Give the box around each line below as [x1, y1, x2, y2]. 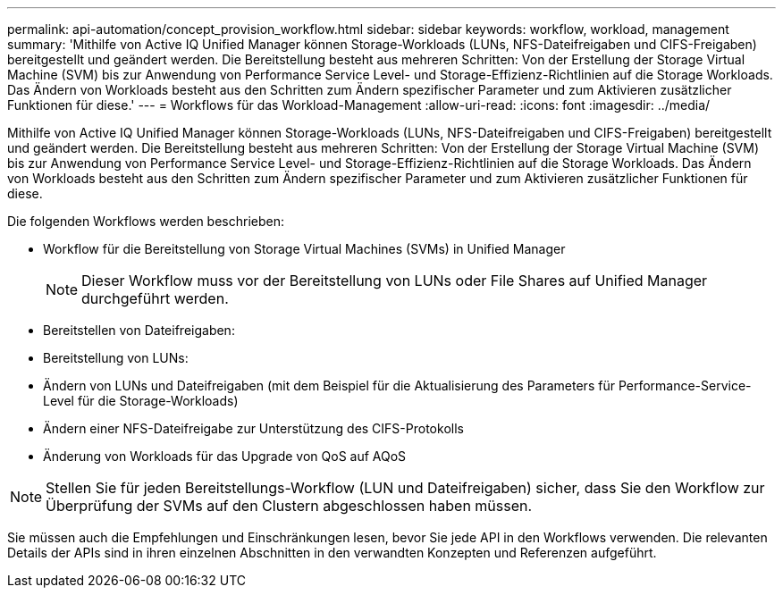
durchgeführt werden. [81, 289, 229, 307]
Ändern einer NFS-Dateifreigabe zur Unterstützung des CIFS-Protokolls [43, 421, 464, 436]
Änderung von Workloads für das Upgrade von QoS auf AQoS [43, 448, 407, 464]
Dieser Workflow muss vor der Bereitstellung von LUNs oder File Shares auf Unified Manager [81, 272, 708, 289]
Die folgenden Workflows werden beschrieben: [7, 214, 285, 229]
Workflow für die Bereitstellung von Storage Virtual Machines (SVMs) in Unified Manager [43, 241, 566, 256]
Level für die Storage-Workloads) [43, 393, 239, 408]
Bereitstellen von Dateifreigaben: [43, 323, 235, 338]
